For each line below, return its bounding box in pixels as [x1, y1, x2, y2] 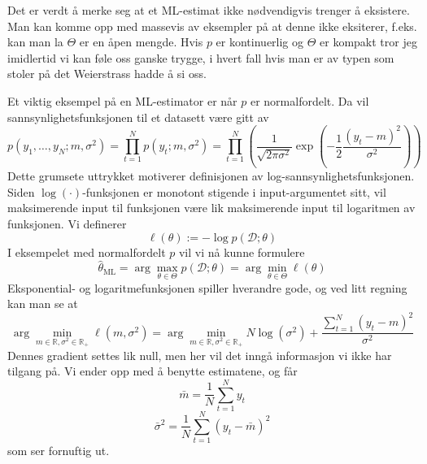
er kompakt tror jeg [320, 33, 417, 50]
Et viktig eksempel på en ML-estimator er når [7, 92, 237, 109]
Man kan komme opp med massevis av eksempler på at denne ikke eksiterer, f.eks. [7, 17, 417, 34]
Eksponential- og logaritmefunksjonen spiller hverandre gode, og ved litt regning [7, 279, 407, 296]
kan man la [7, 33, 63, 50]
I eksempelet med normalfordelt [7, 243, 166, 260]
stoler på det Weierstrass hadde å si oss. [7, 65, 207, 82]
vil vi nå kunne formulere [178, 243, 305, 260]
